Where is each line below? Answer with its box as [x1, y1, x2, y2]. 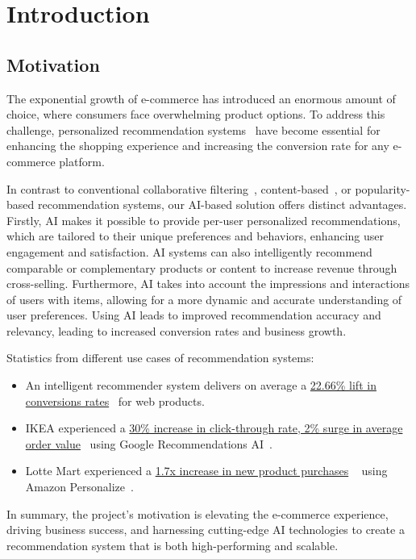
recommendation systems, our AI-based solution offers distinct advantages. [37, 196, 407, 213]
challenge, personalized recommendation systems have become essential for [6, 121, 381, 138]
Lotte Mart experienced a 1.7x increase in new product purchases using [25, 462, 388, 479]
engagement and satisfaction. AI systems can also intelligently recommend [6, 243, 372, 260]
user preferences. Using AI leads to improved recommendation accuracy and [6, 307, 381, 323]
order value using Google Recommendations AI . [25, 435, 272, 452]
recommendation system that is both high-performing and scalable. [6, 536, 339, 553]
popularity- [355, 180, 410, 197]
